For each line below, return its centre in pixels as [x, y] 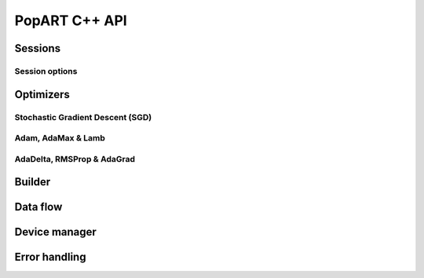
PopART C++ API [71, 20]
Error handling [50, 257]
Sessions [38, 48]
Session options [46, 71]
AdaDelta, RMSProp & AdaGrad [75, 159]
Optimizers [42, 94]
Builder [33, 182]
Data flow [38, 207]
